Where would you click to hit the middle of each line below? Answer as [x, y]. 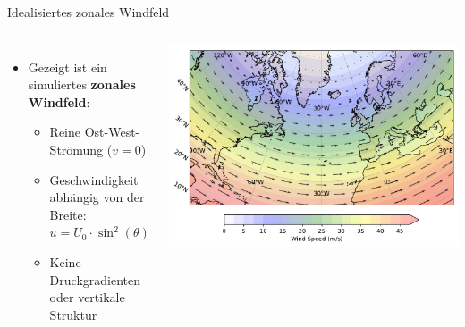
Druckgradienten [95, 279]
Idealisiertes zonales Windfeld [89, 12]
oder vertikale [87, 297]
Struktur [73, 314]
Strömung [76, 149]
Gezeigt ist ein [68, 67]
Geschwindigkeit [94, 179]
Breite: [68, 214]
